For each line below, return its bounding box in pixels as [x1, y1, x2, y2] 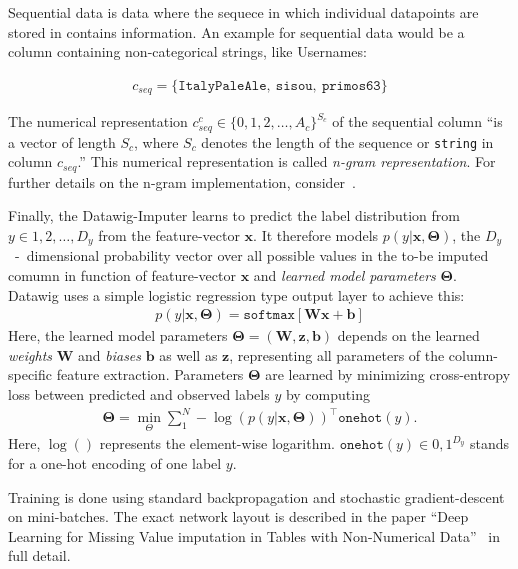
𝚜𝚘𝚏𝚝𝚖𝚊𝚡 [243, 308, 295, 323]
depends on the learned [337, 325, 480, 346]
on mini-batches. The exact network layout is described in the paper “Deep [8, 506, 469, 527]
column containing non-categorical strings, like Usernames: [8, 41, 367, 62]
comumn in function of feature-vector [8, 265, 236, 286]
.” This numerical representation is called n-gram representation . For [77, 151, 496, 172]
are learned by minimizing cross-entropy [265, 364, 511, 385]
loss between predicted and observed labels [8, 384, 270, 405]
